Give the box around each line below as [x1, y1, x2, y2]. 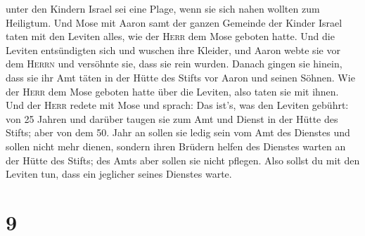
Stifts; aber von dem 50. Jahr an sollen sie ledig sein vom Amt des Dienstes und [6, 125, 350, 140]
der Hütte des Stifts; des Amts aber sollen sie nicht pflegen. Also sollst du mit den [6, 152, 360, 167]
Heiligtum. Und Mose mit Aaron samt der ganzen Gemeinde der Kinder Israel [6, 15, 342, 29]
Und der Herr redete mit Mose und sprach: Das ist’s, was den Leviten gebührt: [6, 98, 349, 112]
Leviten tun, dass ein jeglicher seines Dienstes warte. [6, 166, 232, 181]
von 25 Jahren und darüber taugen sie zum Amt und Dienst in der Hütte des [6, 111, 338, 126]
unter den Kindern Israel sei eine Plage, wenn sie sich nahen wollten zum [6, 1, 320, 15]
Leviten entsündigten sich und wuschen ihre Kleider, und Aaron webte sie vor [6, 42, 340, 57]
